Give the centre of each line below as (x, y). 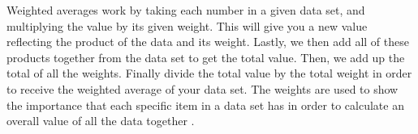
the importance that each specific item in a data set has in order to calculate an (205, 105)
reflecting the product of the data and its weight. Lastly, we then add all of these (208, 42)
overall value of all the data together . (101, 121)
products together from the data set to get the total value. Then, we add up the (206, 57)
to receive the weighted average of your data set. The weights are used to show (203, 88)
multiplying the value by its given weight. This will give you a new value (187, 25)
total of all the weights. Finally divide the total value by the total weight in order (209, 73)
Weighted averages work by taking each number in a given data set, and (186, 10)
